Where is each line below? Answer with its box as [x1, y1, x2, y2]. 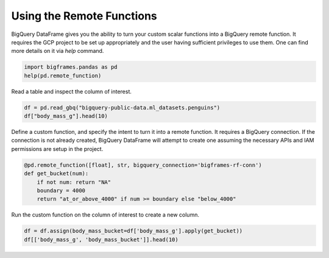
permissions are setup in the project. [11, 145, 104, 152]
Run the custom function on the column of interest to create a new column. [11, 211, 199, 218]
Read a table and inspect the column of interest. [11, 88, 132, 95]
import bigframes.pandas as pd [24, 64, 118, 71]
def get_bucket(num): [24, 170, 89, 177]
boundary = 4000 [37, 187, 85, 194]
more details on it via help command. [11, 47, 104, 55]
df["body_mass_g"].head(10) [24, 113, 108, 120]
